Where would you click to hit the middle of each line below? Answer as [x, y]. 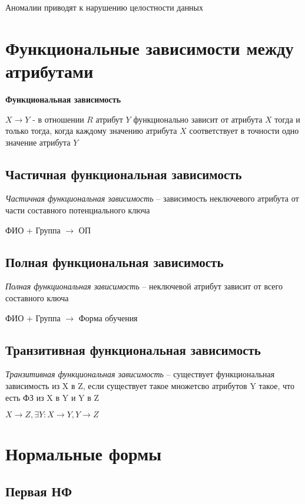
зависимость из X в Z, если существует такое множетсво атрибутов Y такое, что [150, 386]
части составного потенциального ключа [78, 210]
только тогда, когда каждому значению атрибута [91, 131]
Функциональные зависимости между [150, 47]
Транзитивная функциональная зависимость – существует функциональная [140, 374]
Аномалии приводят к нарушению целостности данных [105, 7]
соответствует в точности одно [244, 131]
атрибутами [49, 70]
